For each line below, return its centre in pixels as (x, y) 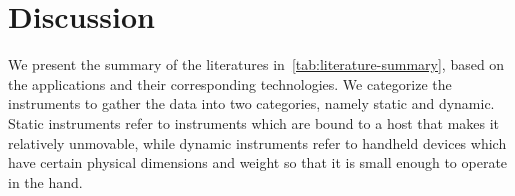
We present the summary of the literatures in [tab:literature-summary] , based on (256, 64)
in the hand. (45, 181)
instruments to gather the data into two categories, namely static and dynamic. (251, 103)
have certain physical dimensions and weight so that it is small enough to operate (258, 162)
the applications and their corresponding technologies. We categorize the (230, 83)
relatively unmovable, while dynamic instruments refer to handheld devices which (257, 142)
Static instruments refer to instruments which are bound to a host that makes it (254, 122)
